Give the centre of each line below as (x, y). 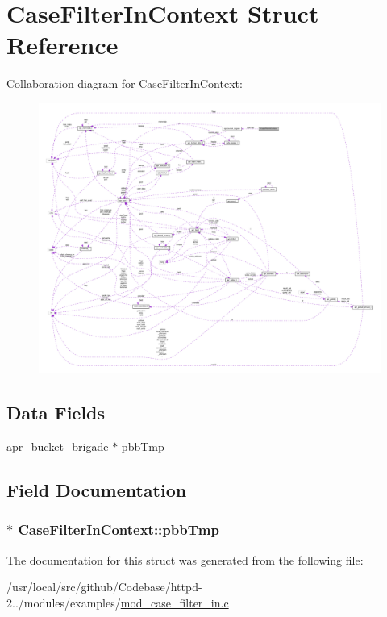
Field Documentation (97, 490)
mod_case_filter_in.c (175, 602)
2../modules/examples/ (64, 602)
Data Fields (56, 413)
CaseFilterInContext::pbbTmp (119, 529)
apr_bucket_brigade (58, 446)
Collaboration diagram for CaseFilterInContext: (125, 83)
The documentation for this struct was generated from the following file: (185, 559)
